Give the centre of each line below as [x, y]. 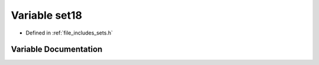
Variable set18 [47, 15]
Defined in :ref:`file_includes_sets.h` [69, 33]
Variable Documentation [57, 49]
